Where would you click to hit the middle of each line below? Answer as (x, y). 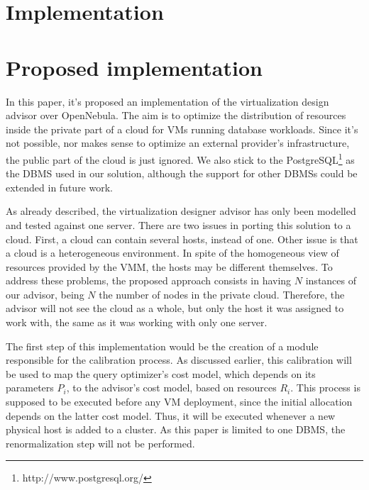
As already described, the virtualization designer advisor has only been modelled (181, 211)
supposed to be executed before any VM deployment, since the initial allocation (179, 402)
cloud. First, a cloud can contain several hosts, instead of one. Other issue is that (182, 239)
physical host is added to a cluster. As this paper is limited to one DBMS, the (176, 429)
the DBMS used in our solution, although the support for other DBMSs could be (182, 173)
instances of (331, 280)
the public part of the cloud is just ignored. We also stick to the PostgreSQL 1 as (180, 158)
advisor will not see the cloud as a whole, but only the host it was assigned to (175, 308)
